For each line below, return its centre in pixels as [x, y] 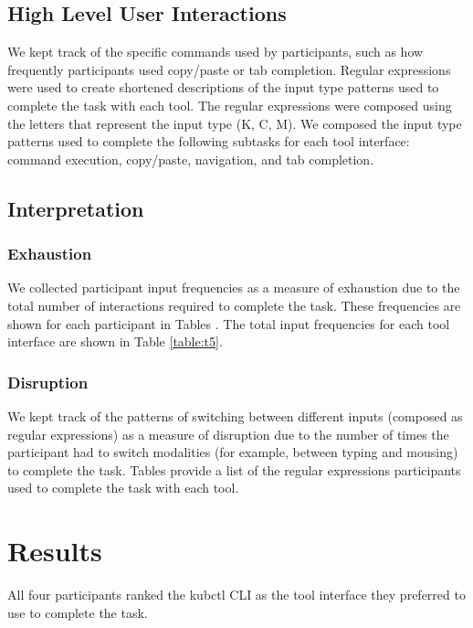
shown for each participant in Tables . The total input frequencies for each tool [229, 323]
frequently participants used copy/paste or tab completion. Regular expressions [229, 69]
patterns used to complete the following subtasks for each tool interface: [209, 141]
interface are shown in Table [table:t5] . [115, 341]
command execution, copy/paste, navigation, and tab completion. [191, 159]
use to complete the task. [78, 612]
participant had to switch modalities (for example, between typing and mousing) [233, 452]
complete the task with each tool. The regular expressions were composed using [230, 105]
